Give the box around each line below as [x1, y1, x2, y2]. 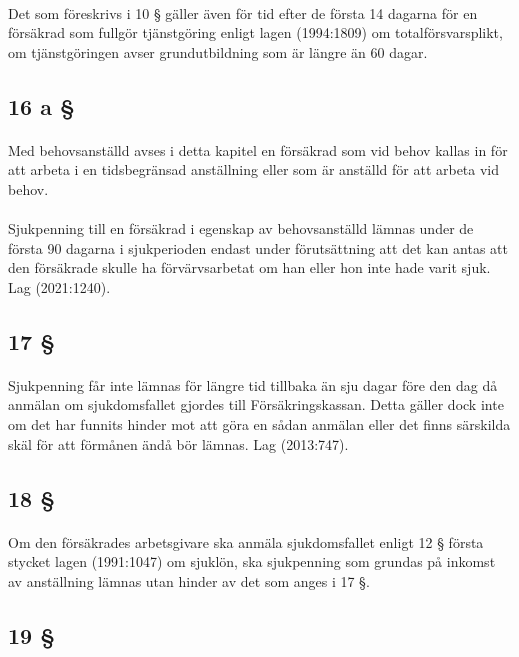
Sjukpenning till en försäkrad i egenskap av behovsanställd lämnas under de [8, 218, 474, 239]
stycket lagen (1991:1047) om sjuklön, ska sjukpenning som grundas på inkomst [8, 551, 496, 572]
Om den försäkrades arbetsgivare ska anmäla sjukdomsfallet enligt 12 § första [8, 531, 484, 552]
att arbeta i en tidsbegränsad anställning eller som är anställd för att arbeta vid [8, 159, 500, 180]
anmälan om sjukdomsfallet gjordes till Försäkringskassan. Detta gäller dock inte [8, 394, 504, 415]
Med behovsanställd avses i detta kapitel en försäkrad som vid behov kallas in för [8, 139, 508, 160]
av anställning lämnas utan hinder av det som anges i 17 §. [8, 570, 370, 591]
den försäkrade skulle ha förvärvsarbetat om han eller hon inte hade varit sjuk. [8, 257, 491, 278]
